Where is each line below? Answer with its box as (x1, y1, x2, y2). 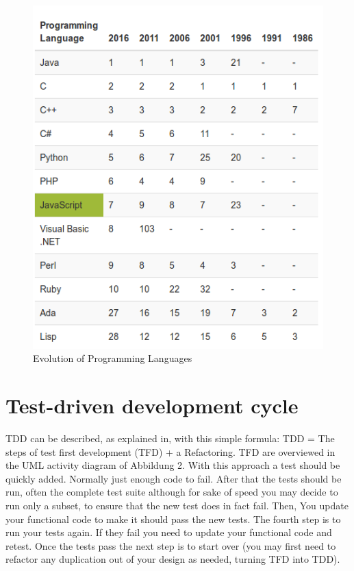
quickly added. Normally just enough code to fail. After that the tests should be (5, 471, 342, 485)
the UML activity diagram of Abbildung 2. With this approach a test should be (5, 458, 340, 472)
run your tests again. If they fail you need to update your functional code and (5, 525, 332, 539)
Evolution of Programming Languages (33, 351, 192, 365)
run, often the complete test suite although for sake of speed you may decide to (5, 485, 338, 499)
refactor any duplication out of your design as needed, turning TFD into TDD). (5, 552, 340, 566)
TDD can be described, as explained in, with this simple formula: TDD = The (5, 431, 335, 446)
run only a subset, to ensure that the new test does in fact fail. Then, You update (5, 498, 349, 513)
